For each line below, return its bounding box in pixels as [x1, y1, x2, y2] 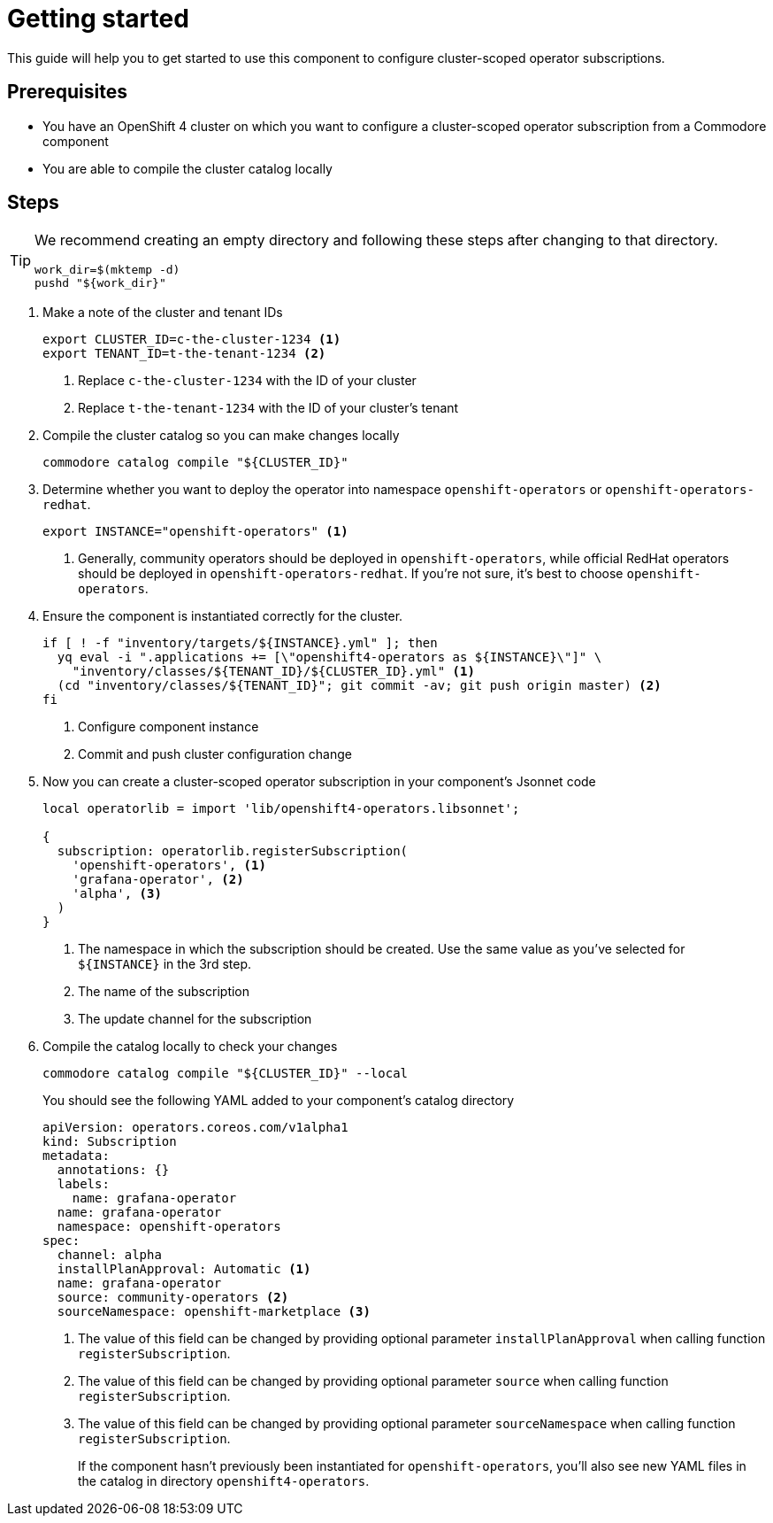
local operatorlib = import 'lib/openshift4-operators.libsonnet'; [42, 801, 520, 816]
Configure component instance [78, 719, 259, 735]
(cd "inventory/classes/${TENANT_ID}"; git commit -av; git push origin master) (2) [57, 678, 662, 693]
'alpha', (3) [72, 886, 162, 901]
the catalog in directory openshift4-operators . [78, 1473, 370, 1489]
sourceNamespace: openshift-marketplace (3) [57, 1304, 371, 1319]
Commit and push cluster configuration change [78, 746, 352, 762]
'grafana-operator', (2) [72, 872, 244, 887]
